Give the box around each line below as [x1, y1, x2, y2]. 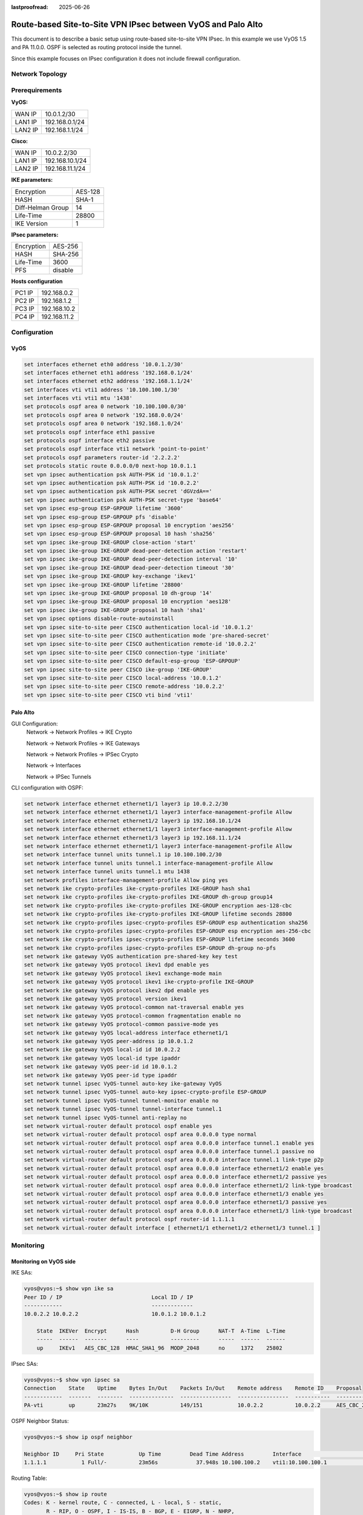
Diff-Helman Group [15, 203, 69, 211]
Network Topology [11, 70, 68, 78]
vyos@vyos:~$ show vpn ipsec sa [24, 1376, 120, 1383]
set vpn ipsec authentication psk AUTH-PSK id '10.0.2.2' [24, 479, 200, 486]
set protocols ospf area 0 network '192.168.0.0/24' [24, 411, 184, 418]
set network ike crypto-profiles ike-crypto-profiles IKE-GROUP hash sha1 [24, 885, 251, 892]
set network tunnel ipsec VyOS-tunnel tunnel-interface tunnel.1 [24, 1106, 222, 1113]
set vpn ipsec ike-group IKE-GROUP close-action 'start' [24, 539, 197, 545]
